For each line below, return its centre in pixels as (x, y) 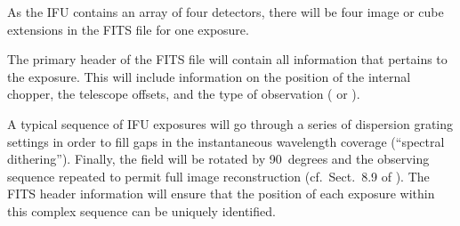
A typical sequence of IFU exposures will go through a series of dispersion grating (230, 123)
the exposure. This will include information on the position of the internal (209, 76)
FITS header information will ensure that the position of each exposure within (221, 194)
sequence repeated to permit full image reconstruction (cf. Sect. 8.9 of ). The (218, 176)
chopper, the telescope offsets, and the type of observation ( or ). (184, 94)
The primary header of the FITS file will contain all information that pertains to (227, 59)
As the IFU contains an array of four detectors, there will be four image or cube (226, 12)
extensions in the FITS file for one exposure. (128, 29)
